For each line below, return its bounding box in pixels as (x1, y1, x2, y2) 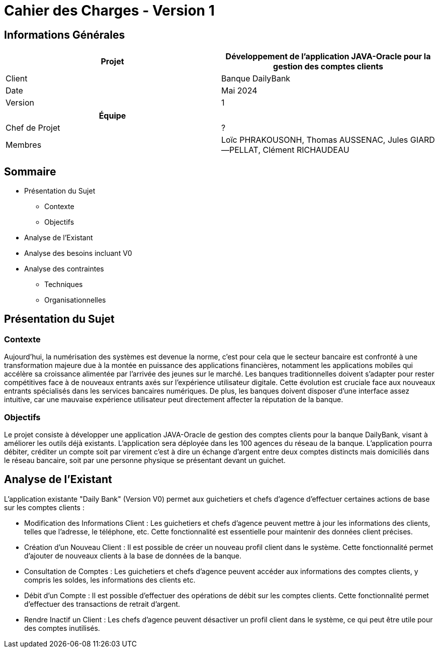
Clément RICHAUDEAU (262, 145, 349, 155)
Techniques (44, 280, 83, 289)
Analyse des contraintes (24, 264, 104, 273)
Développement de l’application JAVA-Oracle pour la (225, 51, 431, 62)
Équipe (99, 111, 126, 121)
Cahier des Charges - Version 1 (4, 2, 215, 19)
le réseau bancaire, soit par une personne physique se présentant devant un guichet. (4, 455, 286, 464)
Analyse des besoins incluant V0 (24, 249, 132, 258)
